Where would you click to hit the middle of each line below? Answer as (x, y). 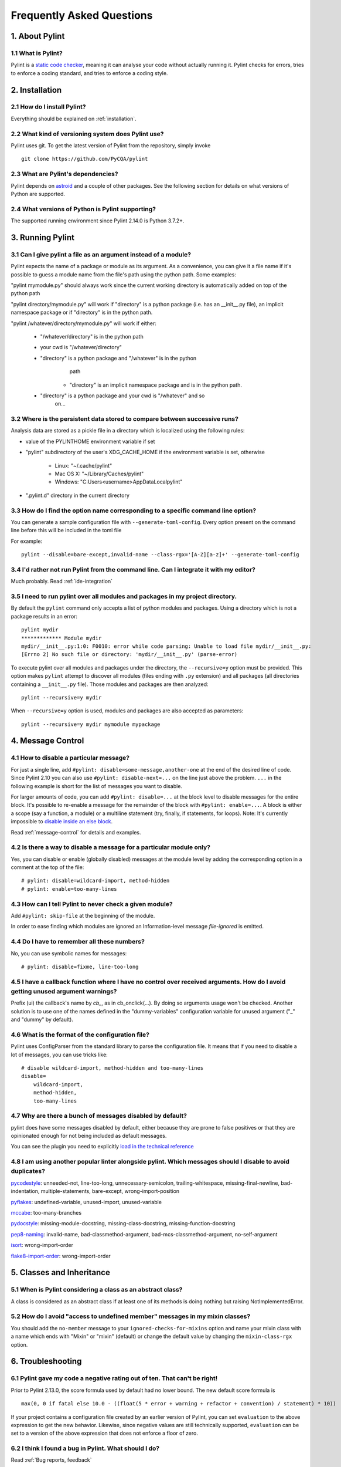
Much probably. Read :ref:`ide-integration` (62, 582)
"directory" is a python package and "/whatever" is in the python (118, 358)
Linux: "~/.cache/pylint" (83, 465)
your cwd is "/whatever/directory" (81, 347)
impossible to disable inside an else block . (62, 822)
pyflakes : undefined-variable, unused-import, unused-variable (86, 1202)
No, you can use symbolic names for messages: (69, 953)
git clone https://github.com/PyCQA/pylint (85, 159)
